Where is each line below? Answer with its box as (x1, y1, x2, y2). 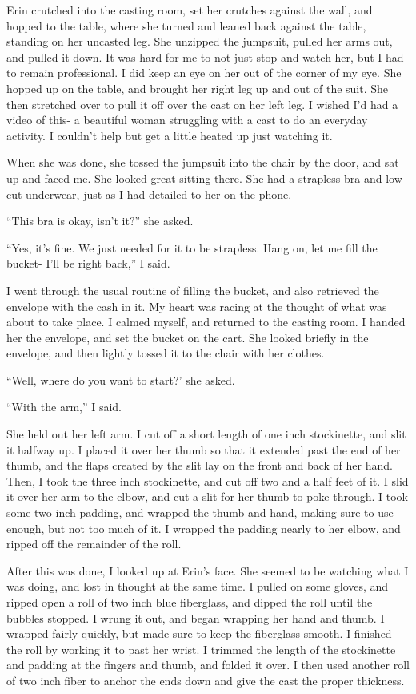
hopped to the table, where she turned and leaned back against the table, (6, 17, 366, 34)
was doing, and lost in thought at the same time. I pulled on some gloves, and (6, 578, 389, 595)
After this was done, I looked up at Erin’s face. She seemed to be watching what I (6, 562, 409, 579)
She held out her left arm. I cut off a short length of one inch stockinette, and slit (6, 426, 406, 442)
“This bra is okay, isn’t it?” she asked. (6, 212, 194, 229)
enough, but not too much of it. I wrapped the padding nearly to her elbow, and (6, 519, 401, 536)
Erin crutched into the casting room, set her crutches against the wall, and (6, 2, 373, 18)
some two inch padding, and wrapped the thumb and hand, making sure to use (6, 504, 394, 521)
